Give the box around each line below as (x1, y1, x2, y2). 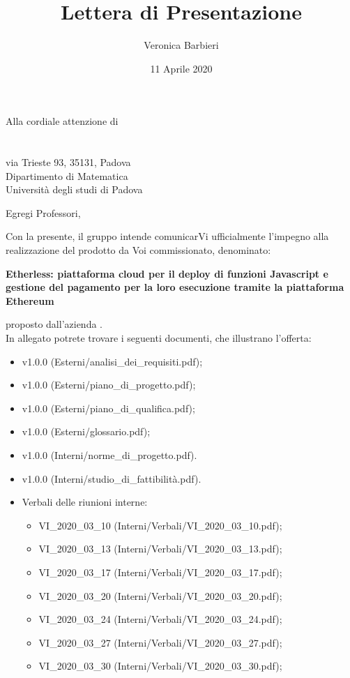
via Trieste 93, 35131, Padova (6, 155, 131, 169)
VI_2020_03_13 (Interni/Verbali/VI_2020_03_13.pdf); (38, 541, 282, 556)
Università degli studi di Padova (6, 182, 143, 197)
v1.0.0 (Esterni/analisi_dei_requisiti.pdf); (22, 354, 203, 368)
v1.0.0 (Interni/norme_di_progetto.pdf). (22, 448, 197, 462)
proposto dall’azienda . (6, 317, 102, 331)
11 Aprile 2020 (150, 61, 213, 75)
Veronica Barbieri (144, 38, 219, 52)
